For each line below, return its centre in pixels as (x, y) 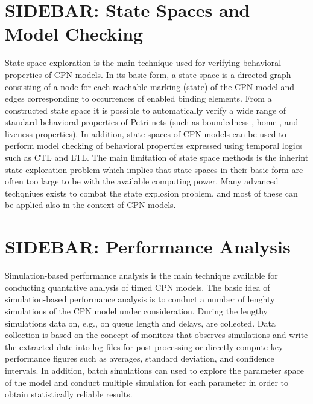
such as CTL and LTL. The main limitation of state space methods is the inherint (157, 158)
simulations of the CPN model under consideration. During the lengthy (136, 311)
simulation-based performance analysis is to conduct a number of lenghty (140, 299)
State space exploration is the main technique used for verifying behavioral (143, 63)
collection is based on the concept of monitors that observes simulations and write (156, 335)
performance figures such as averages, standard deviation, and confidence (140, 358)
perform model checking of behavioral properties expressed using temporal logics (154, 145)
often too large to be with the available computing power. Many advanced (142, 181)
